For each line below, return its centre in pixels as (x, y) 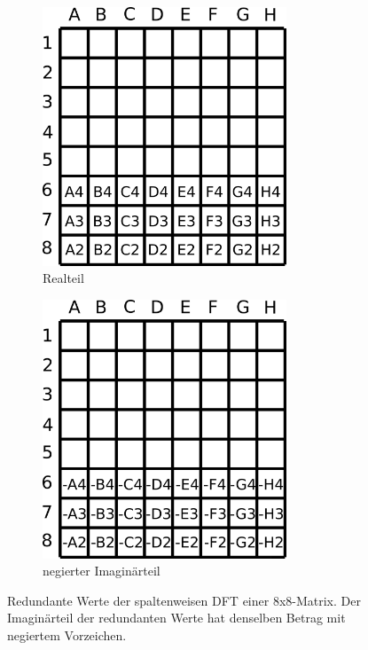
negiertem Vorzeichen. (67, 634)
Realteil (63, 278)
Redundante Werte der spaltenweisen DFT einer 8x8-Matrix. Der (184, 600)
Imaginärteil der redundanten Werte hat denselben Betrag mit (176, 618)
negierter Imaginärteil (102, 571)
